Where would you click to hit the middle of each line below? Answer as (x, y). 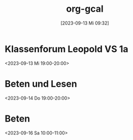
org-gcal (85, 9)
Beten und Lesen (41, 84)
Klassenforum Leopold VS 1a (66, 49)
